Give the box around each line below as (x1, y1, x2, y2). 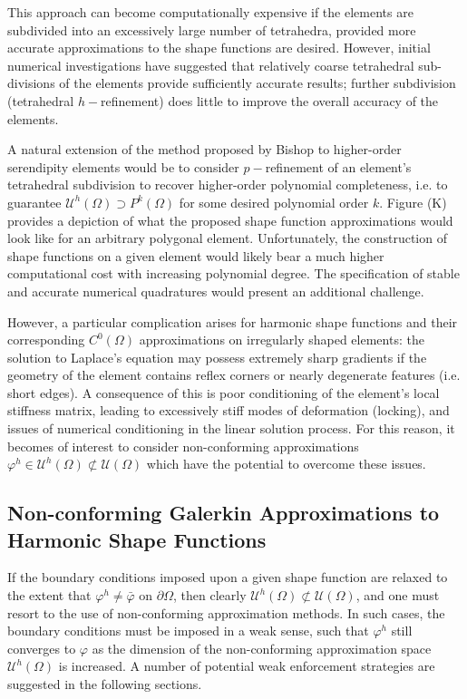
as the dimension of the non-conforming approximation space (92, 638, 432, 657)
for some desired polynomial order (179, 192, 369, 211)
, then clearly (172, 586, 247, 605)
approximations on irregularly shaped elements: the (139, 330, 424, 349)
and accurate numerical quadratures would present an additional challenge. (7, 281, 424, 300)
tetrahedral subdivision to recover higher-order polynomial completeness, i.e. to (7, 175, 448, 194)
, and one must (355, 586, 440, 605)
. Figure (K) (379, 192, 447, 211)
